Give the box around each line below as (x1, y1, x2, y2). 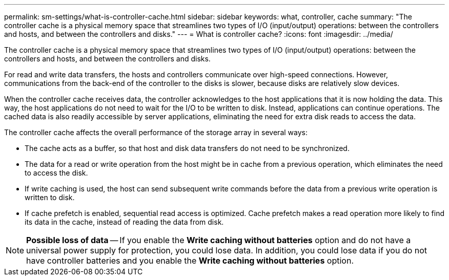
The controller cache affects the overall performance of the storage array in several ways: (4, 128, 308, 137)
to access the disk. (25, 168, 88, 177)
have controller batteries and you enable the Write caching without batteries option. (26, 255, 354, 266)
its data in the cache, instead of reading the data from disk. (25, 218, 224, 226)
